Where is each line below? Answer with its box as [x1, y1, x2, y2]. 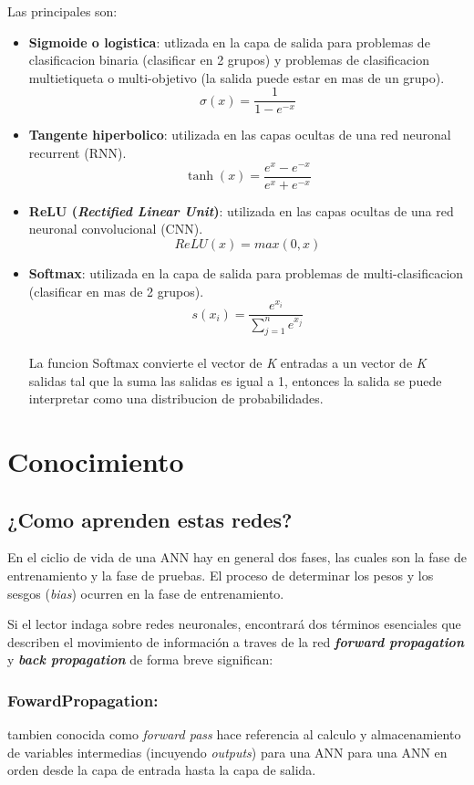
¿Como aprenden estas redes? [7, 505, 293, 533]
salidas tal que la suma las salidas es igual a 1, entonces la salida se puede [28, 371, 442, 390]
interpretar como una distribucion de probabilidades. [28, 389, 324, 408]
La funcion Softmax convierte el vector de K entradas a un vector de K [28, 353, 427, 372]
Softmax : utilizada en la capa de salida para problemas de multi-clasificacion [28, 263, 464, 282]
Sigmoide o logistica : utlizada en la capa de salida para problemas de [28, 32, 430, 51]
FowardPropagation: [7, 688, 159, 711]
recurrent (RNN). [28, 143, 127, 162]
